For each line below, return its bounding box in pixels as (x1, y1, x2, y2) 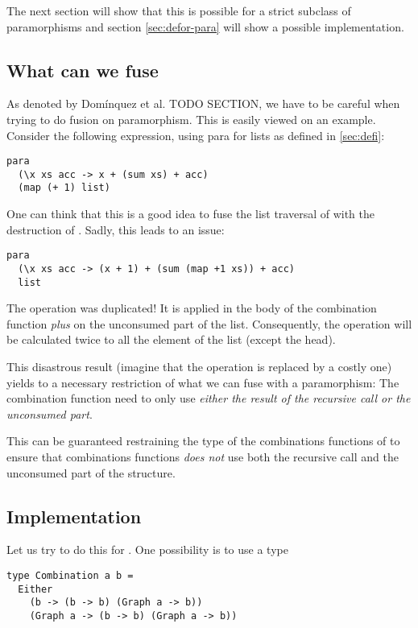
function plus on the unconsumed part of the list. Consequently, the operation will (6, 315, 412, 332)
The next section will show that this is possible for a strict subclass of (6, 2, 351, 19)
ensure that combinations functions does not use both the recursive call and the (6, 448, 399, 465)
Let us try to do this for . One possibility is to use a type (6, 541, 288, 558)
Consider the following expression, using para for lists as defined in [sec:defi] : (6, 126, 385, 143)
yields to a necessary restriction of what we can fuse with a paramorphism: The (6, 374, 399, 390)
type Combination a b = (6, 570, 134, 582)
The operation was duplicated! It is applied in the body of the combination (6, 300, 377, 316)
